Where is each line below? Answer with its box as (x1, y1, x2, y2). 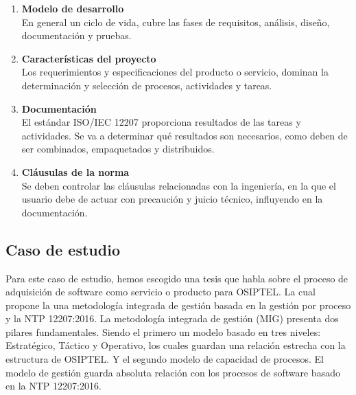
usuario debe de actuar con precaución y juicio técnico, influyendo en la (21, 192, 323, 206)
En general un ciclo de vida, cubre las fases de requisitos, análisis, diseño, (21, 14, 330, 29)
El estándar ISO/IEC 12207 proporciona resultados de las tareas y (21, 115, 301, 129)
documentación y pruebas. (21, 28, 132, 43)
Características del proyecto (21, 51, 156, 65)
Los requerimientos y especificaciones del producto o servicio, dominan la (21, 65, 329, 79)
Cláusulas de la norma (21, 164, 130, 179)
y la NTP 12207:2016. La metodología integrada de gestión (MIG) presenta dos (5, 311, 339, 326)
